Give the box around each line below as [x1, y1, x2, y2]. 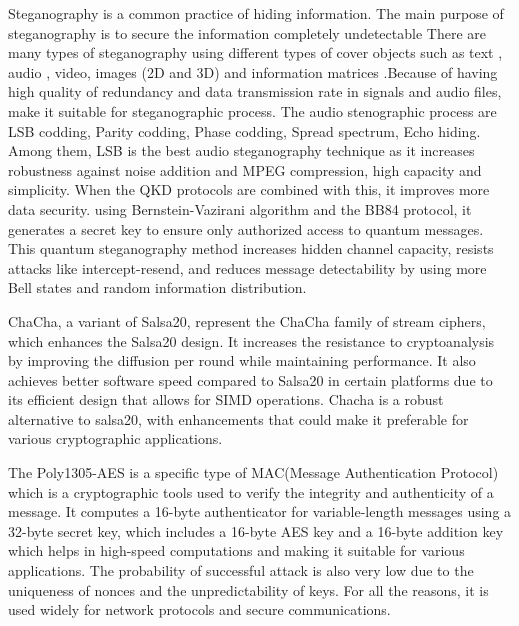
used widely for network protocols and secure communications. [8, 599, 391, 620]
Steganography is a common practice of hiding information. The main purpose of [8, 3, 504, 23]
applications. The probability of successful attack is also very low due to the [8, 560, 474, 581]
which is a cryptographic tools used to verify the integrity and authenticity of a [8, 481, 494, 502]
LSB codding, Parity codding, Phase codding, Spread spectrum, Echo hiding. [8, 120, 481, 141]
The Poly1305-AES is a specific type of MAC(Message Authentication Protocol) [8, 462, 499, 483]
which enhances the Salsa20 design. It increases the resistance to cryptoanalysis [8, 330, 495, 351]
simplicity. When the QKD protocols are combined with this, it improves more [8, 179, 490, 200]
